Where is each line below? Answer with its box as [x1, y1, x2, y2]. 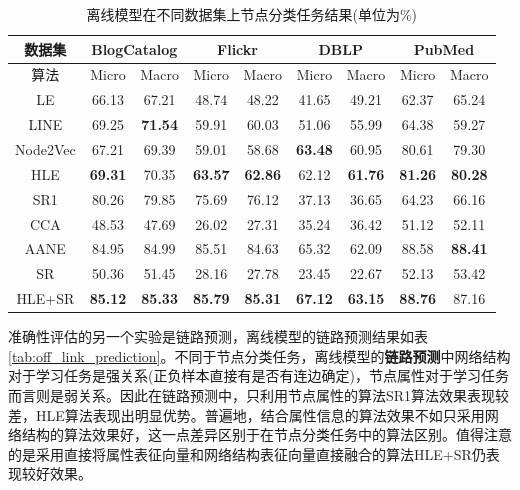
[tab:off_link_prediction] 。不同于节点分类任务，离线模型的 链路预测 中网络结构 [8, 345, 511, 366]
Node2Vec [15, 138, 76, 159]
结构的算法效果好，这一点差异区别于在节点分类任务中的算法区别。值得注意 [21, 424, 512, 445]
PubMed [413, 38, 475, 59]
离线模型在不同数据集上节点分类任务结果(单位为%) [86, 4, 418, 24]
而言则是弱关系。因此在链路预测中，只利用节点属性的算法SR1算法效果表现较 [8, 384, 510, 405]
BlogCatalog [91, 38, 178, 59]
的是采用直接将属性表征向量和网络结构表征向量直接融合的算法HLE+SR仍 [8, 443, 486, 464]
